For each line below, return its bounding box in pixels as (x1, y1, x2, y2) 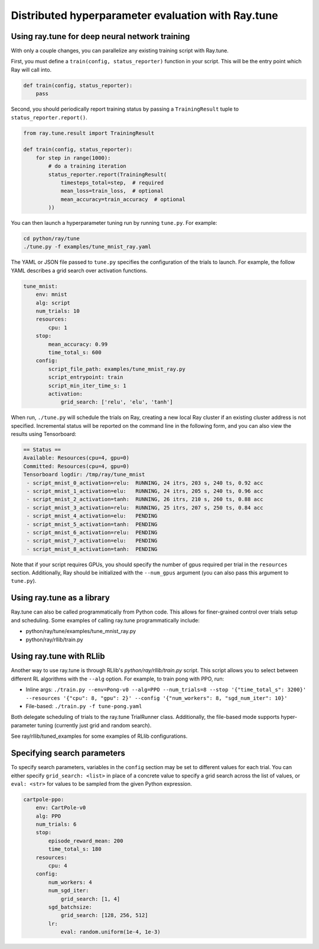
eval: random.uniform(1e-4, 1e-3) (60, 929, 161, 935)
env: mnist (35, 291, 67, 298)
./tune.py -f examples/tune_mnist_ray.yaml (23, 243, 152, 250)
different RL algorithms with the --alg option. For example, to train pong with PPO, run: (11, 675, 224, 682)
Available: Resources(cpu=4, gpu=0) (23, 454, 130, 461)
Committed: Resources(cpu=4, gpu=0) (23, 463, 130, 470)
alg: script (35, 299, 71, 306)
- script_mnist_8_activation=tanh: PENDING (27, 545, 158, 553)
